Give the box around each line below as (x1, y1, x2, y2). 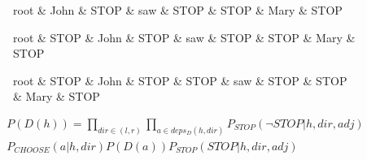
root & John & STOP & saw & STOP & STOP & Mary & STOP (13, 2, 343, 18)
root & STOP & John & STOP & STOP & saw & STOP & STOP (13, 71, 347, 89)
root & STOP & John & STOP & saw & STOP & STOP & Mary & (13, 28, 356, 45)
